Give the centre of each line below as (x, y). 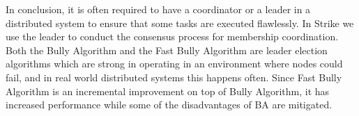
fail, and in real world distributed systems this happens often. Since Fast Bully (174, 77)
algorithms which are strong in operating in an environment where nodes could (174, 64)
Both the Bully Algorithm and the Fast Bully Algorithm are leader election (167, 50)
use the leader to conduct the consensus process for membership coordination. (172, 36)
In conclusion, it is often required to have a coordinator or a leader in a (158, 9)
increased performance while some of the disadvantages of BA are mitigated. (169, 105)
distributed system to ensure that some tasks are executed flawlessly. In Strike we (180, 23)
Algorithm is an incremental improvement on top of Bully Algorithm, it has (168, 91)
